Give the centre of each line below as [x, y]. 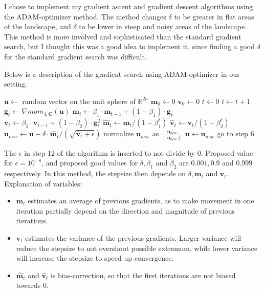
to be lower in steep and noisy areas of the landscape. [163, 26]
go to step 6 [236, 133]
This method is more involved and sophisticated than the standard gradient [123, 36]
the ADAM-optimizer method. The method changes [85, 16]
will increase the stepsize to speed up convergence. [95, 258]
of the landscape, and [38, 26]
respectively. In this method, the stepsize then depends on [95, 173]
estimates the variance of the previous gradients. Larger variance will [133, 238]
